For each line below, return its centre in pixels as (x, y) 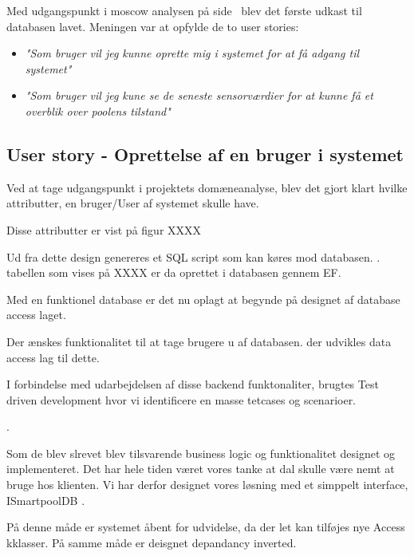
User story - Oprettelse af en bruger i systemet (205, 154)
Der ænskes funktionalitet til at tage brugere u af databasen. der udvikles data (199, 341)
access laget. (36, 315)
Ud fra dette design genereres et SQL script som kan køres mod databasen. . (193, 256)
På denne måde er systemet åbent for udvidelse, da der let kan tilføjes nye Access (206, 527)
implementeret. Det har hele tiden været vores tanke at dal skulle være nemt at (201, 469)
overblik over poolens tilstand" (98, 110)
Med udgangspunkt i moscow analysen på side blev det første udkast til (184, 10)
